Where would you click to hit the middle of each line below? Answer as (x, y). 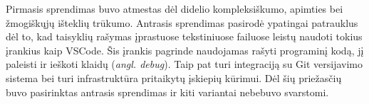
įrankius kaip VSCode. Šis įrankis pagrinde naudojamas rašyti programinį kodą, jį (185, 50)
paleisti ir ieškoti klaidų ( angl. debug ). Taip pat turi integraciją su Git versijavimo (184, 64)
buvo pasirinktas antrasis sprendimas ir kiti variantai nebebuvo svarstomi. (167, 92)
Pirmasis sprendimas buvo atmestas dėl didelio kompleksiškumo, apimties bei (175, 8)
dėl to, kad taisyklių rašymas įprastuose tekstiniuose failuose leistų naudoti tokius (184, 36)
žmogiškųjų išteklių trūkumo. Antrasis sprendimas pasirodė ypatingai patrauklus (182, 22)
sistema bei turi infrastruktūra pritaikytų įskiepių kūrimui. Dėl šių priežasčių (174, 77)
